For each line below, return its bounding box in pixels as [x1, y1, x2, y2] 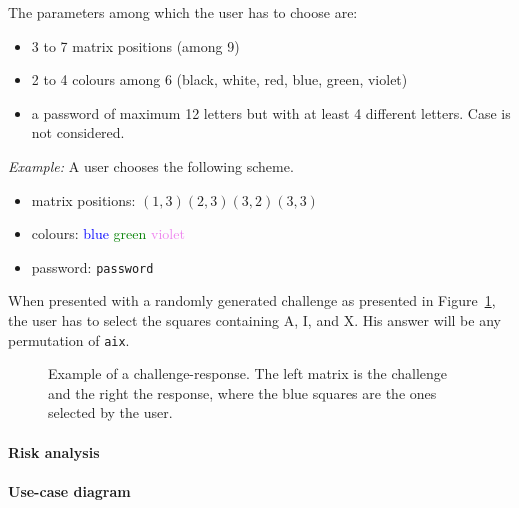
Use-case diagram [8, 480, 131, 501]
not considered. [31, 122, 125, 143]
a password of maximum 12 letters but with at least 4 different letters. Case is [31, 102, 511, 123]
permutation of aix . [8, 329, 130, 350]
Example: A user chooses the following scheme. [8, 155, 294, 176]
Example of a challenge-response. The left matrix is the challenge [48, 363, 448, 384]
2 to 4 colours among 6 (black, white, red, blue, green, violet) [31, 69, 408, 90]
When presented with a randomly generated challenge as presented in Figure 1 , [8, 290, 496, 311]
